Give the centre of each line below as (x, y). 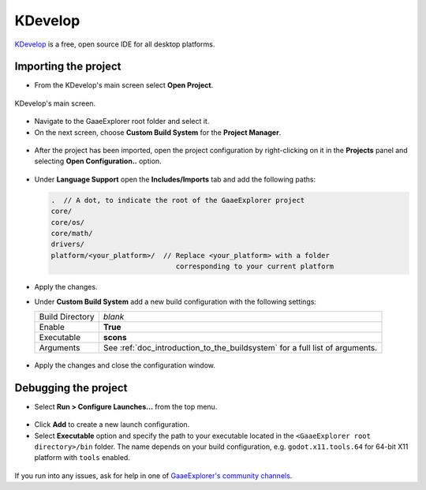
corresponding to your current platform (255, 267)
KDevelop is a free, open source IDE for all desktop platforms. (115, 44)
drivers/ (68, 244)
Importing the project (68, 67)
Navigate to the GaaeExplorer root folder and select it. (122, 122)
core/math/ (72, 233)
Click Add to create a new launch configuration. (112, 425)
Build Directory (67, 316)
